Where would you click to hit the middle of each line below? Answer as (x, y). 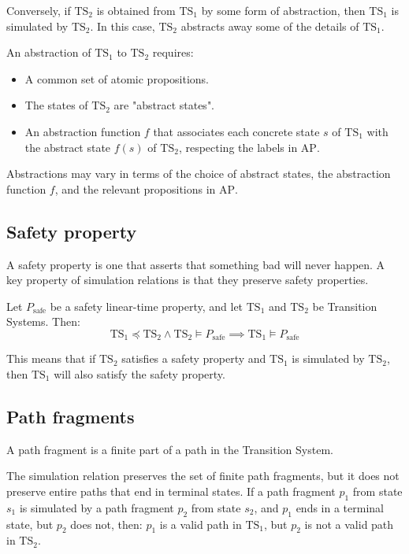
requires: (173, 52)
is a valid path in (201, 524)
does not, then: (106, 524)
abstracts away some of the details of (270, 26)
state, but (30, 524)
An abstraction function (83, 131)
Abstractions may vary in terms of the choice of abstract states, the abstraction (199, 174)
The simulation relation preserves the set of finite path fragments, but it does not (203, 476)
